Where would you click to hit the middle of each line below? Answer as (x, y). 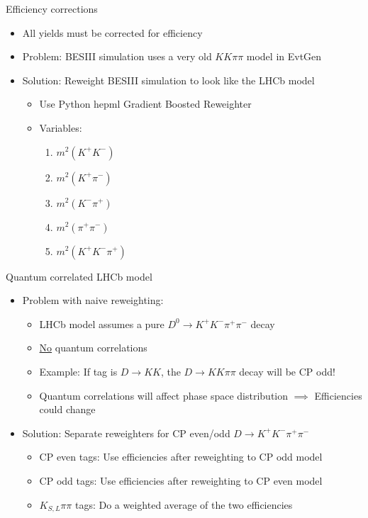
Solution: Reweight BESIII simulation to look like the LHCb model (168, 80)
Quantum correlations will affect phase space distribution (164, 395)
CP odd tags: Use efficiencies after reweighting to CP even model (181, 480)
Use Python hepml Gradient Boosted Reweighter (145, 104)
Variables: (61, 127)
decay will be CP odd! (287, 371)
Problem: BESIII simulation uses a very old (117, 56)
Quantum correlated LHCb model (79, 276)
